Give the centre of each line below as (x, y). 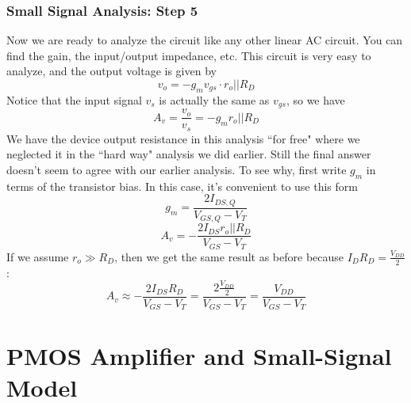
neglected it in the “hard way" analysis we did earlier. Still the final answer (189, 154)
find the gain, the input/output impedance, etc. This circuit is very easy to (189, 55)
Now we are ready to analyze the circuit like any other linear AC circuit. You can (205, 40)
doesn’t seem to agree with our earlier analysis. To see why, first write (177, 169)
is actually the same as (214, 99)
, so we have (315, 99)
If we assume (38, 256)
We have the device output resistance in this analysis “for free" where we (183, 138)
